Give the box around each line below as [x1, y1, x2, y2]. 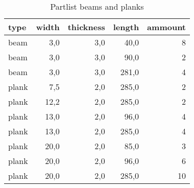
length [113, 21, 139, 33]
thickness [67, 21, 105, 33]
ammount [147, 21, 186, 33]
